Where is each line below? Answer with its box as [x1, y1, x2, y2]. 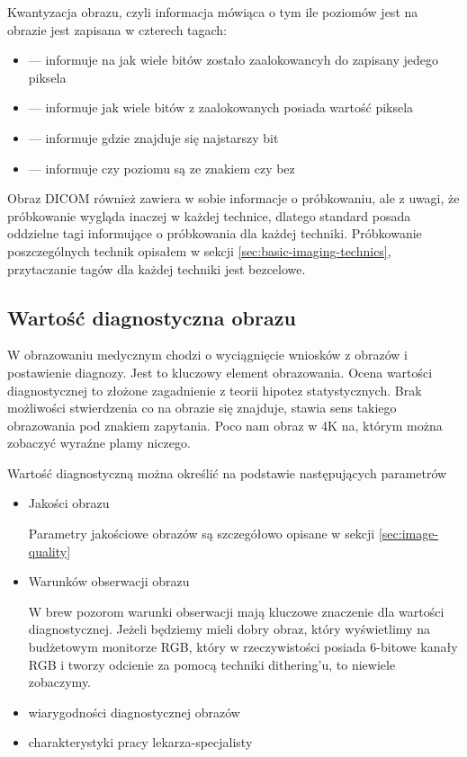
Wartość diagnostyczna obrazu [7, 303, 296, 331]
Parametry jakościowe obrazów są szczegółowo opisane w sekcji [28, 524, 375, 543]
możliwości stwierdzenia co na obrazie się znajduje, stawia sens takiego [7, 398, 397, 417]
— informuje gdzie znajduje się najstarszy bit [28, 128, 279, 147]
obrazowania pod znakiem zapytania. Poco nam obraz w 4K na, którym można [7, 415, 443, 434]
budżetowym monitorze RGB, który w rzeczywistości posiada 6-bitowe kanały [28, 637, 458, 656]
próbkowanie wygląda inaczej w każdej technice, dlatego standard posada [7, 206, 411, 225]
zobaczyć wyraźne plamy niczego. [7, 433, 191, 452]
